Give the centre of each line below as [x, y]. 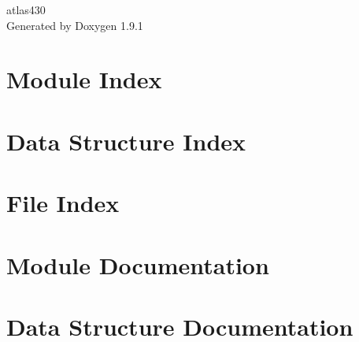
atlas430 [26, 9]
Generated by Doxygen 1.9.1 [75, 25]
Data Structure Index [126, 141]
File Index [63, 203]
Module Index [84, 79]
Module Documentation [138, 264]
